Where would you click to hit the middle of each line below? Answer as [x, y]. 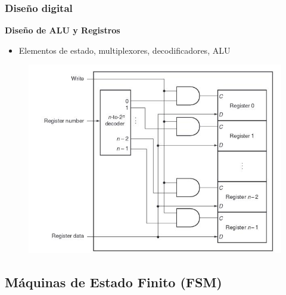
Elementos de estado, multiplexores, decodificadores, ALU [125, 50]
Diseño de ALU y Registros [63, 30]
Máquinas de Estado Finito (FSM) [114, 282]
